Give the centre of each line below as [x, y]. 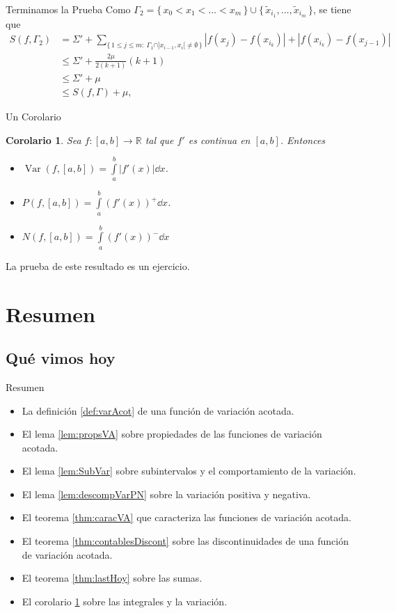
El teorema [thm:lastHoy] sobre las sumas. [112, 578]
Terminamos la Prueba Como [68, 9]
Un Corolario [33, 116]
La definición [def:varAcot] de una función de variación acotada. [158, 410]
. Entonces [303, 140]
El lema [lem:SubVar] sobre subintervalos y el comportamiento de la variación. [189, 471]
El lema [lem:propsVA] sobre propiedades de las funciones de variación [172, 434]
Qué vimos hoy [61, 358]
